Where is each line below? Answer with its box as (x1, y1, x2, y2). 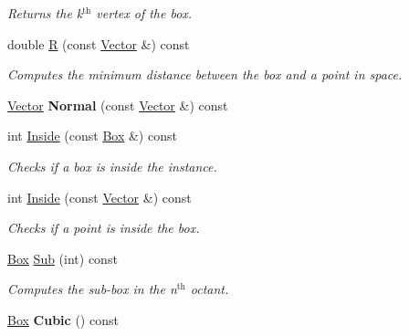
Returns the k (7, 4, 83, 22)
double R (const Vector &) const (7, 34, 190, 53)
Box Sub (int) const (7, 248, 118, 268)
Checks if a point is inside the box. (7, 218, 200, 237)
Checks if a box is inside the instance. (7, 156, 217, 175)
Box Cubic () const (7, 310, 119, 329)
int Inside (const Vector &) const (7, 187, 192, 206)
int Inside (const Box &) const (7, 126, 177, 145)
